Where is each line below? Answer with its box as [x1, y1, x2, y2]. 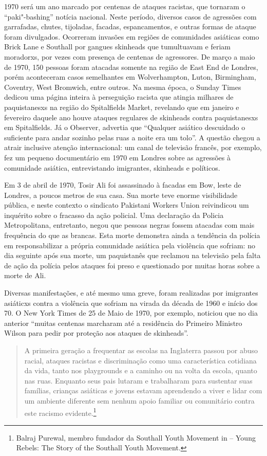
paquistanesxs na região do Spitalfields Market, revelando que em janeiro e [4, 101, 239, 112]
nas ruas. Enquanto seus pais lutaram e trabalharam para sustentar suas [24, 375, 253, 386]
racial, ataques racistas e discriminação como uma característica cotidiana [24, 355, 257, 366]
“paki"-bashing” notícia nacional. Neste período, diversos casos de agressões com [4, 11, 257, 22]
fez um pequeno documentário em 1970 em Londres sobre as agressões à [4, 152, 231, 162]
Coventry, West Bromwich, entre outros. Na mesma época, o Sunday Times [4, 81, 241, 92]
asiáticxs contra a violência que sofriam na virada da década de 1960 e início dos [4, 297, 258, 308]
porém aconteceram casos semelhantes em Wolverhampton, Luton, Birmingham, [4, 71, 256, 82]
